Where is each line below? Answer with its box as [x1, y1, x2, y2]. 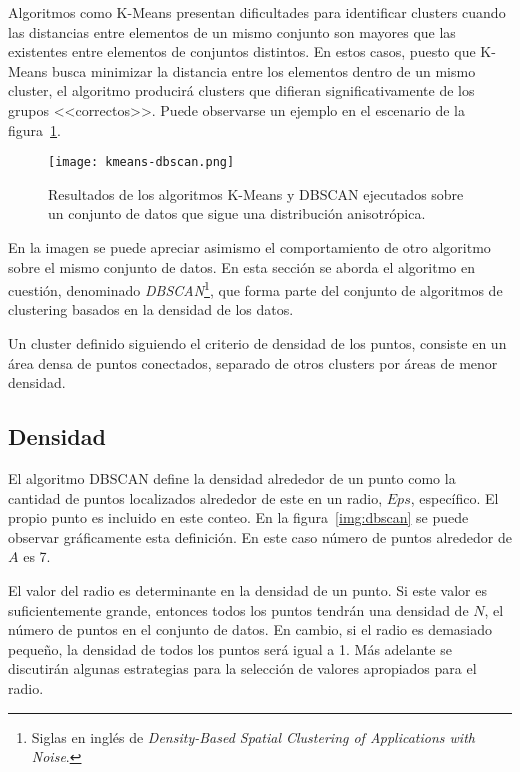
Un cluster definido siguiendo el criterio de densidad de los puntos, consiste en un [8, 333, 507, 354]
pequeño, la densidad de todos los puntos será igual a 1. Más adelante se [8, 638, 452, 659]
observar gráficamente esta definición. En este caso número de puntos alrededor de [8, 526, 512, 547]
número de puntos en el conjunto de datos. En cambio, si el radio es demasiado [8, 619, 493, 640]
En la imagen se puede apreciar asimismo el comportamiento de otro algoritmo [8, 237, 491, 257]
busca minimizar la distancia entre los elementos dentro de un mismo [52, 60, 476, 81]
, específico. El [410, 487, 499, 508]
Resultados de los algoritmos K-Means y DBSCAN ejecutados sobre [48, 183, 464, 204]
